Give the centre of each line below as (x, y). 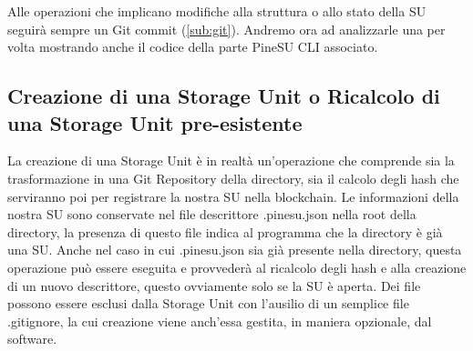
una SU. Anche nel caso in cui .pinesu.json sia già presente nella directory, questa (235, 250)
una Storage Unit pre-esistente (155, 122)
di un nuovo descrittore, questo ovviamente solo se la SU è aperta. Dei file (214, 285)
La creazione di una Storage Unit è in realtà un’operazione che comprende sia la (231, 160)
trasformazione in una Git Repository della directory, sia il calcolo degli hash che (233, 178)
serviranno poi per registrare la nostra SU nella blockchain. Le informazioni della (233, 196)
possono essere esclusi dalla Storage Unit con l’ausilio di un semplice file (208, 303)
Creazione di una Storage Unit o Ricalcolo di (224, 96)
